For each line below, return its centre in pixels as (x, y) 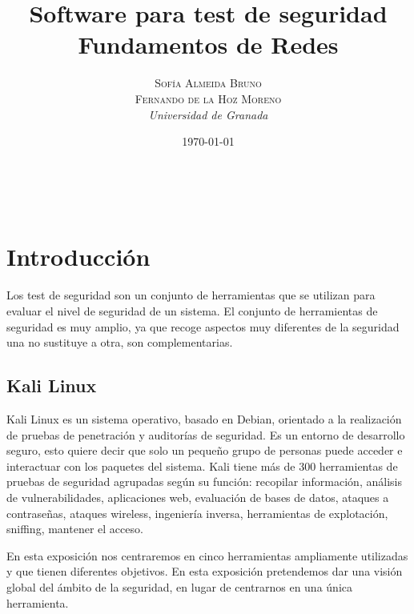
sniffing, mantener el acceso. (75, 529)
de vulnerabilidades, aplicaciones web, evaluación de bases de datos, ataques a (198, 497)
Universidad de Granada (208, 114)
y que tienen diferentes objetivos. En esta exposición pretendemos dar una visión (205, 571)
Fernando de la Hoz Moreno (208, 98)
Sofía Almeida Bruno (208, 83)
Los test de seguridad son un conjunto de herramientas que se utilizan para (191, 295)
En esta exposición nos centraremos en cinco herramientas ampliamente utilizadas (207, 555)
